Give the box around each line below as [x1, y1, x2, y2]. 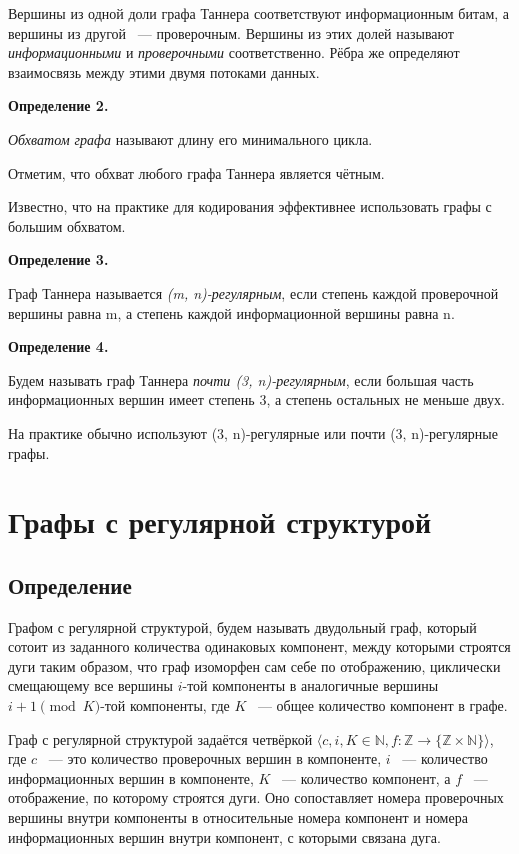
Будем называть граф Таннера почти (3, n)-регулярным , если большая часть [8, 369, 474, 390]
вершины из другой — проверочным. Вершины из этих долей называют [8, 22, 454, 43]
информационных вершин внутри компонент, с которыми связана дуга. [8, 826, 441, 847]
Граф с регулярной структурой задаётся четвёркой [8, 728, 313, 749]
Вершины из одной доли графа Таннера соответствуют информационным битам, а [8, 3, 510, 23]
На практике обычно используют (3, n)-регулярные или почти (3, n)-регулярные [8, 422, 498, 443]
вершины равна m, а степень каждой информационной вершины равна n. [8, 302, 455, 323]
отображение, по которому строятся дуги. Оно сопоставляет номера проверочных [8, 787, 504, 808]
